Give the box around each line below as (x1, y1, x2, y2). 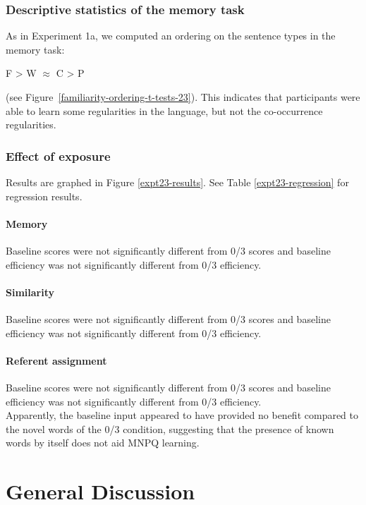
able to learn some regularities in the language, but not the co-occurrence (6, 103, 323, 118)
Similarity (6, 284, 54, 299)
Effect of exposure (6, 147, 111, 164)
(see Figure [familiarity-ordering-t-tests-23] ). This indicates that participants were (6, 90, 360, 104)
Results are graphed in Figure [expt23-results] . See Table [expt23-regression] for (6, 175, 349, 189)
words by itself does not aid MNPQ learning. (6, 435, 200, 450)
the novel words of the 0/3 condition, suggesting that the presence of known (6, 421, 334, 436)
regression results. (6, 188, 83, 203)
